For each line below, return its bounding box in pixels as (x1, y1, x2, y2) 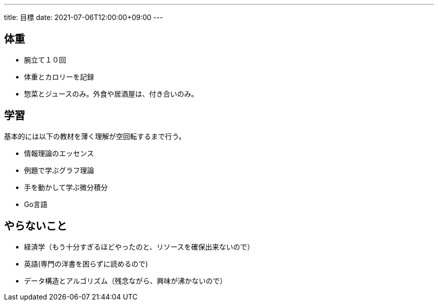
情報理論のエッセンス (24, 148, 94, 157)
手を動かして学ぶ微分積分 (24, 182, 108, 191)
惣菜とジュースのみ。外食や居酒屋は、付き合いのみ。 (24, 89, 198, 98)
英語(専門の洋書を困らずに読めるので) (24, 259, 148, 268)
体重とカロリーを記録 (24, 72, 94, 81)
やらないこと (4, 219, 67, 232)
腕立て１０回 (24, 55, 66, 64)
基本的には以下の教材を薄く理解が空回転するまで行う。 (4, 131, 186, 140)
